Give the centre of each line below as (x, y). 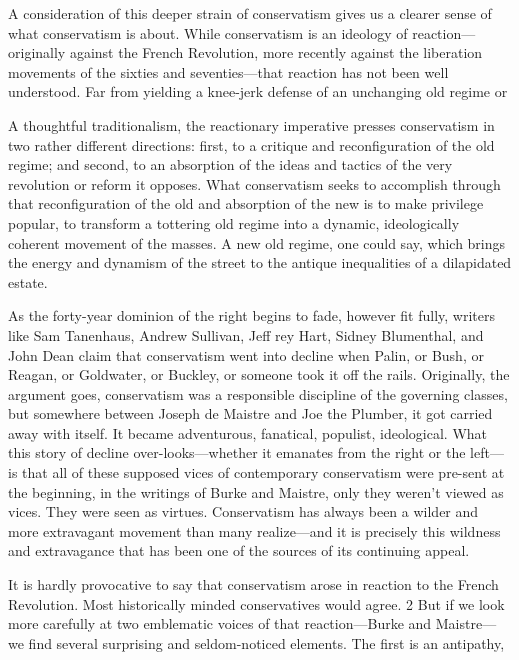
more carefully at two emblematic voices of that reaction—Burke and (220, 623)
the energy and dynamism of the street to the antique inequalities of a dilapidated (260, 262)
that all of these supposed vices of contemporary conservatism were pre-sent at (263, 472)
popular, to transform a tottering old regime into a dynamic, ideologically (234, 222)
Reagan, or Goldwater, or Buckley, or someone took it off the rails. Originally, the (259, 374)
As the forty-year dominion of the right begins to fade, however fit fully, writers (251, 315)
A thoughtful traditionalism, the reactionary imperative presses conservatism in (251, 124)
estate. (28, 281)
